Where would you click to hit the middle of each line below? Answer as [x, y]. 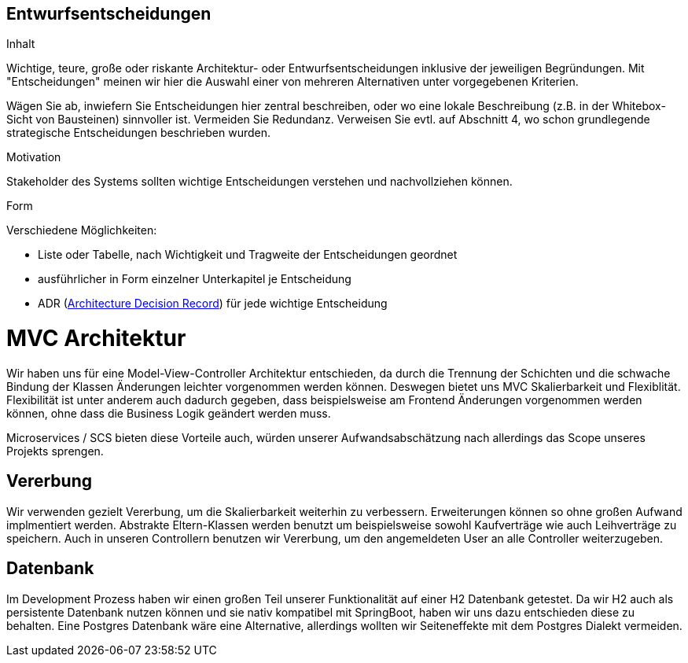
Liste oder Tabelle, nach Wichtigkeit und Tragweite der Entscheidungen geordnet [248, 255]
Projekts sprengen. [55, 451]
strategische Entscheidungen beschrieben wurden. [138, 133]
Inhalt [21, 44]
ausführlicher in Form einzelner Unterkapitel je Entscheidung [195, 279]
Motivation [34, 157]
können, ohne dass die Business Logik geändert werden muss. [169, 413]
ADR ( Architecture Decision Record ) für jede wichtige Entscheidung [213, 304]
